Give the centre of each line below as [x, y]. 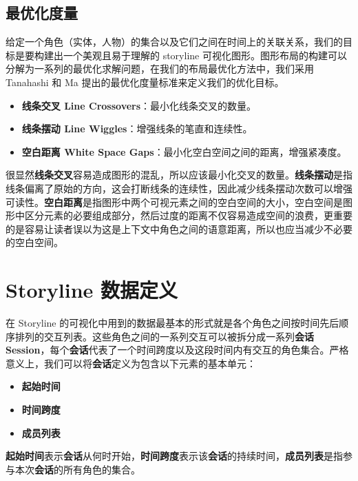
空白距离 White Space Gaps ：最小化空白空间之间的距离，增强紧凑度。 [184, 151]
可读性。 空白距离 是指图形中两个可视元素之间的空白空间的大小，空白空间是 [174, 202]
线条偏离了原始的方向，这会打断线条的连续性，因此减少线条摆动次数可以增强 [179, 188]
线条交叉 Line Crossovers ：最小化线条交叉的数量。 [139, 105]
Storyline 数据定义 [92, 290]
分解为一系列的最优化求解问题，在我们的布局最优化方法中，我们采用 [160, 69]
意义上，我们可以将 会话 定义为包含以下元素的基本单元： [131, 363]
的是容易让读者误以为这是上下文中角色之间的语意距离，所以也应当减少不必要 [179, 228]
